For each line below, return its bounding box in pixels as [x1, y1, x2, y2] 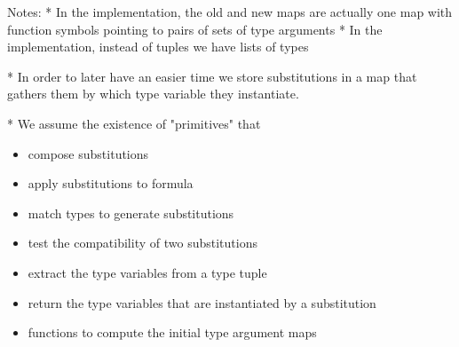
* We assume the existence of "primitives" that [7, 114, 261, 132]
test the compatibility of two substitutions [28, 233, 257, 252]
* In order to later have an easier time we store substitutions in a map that [7, 67, 417, 85]
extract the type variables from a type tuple [28, 263, 267, 281]
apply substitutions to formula [28, 174, 194, 193]
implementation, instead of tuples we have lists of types [7, 37, 309, 56]
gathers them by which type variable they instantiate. [7, 84, 299, 103]
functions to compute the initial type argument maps [28, 323, 317, 342]
